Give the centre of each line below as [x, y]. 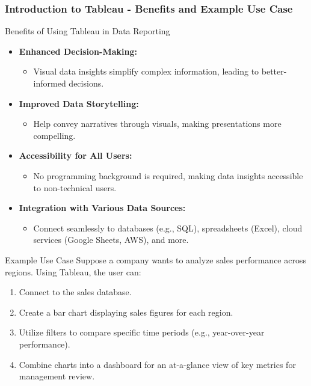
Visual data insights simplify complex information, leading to [146, 71]
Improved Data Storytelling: [79, 103]
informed [50, 83]
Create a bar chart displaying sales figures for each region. [126, 312]
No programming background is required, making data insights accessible [168, 175]
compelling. [54, 135]
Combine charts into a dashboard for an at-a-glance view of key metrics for [157, 364]
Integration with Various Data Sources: [102, 208]
